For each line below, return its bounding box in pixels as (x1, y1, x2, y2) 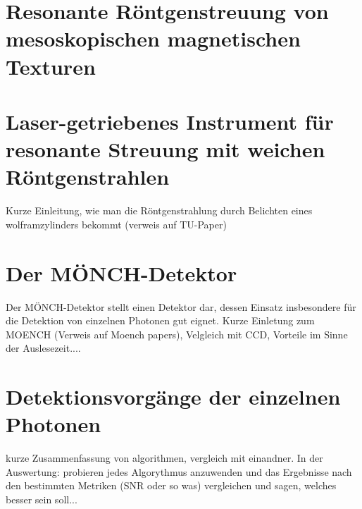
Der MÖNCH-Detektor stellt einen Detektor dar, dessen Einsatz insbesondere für (6, 299, 356, 314)
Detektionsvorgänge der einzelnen (6, 382, 341, 411)
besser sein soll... (6, 492, 77, 507)
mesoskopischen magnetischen (6, 24, 301, 53)
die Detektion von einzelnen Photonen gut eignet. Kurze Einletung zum (6, 313, 315, 328)
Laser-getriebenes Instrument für (6, 106, 334, 135)
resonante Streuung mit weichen (6, 135, 325, 164)
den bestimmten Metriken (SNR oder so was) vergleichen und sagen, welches (6, 478, 337, 493)
